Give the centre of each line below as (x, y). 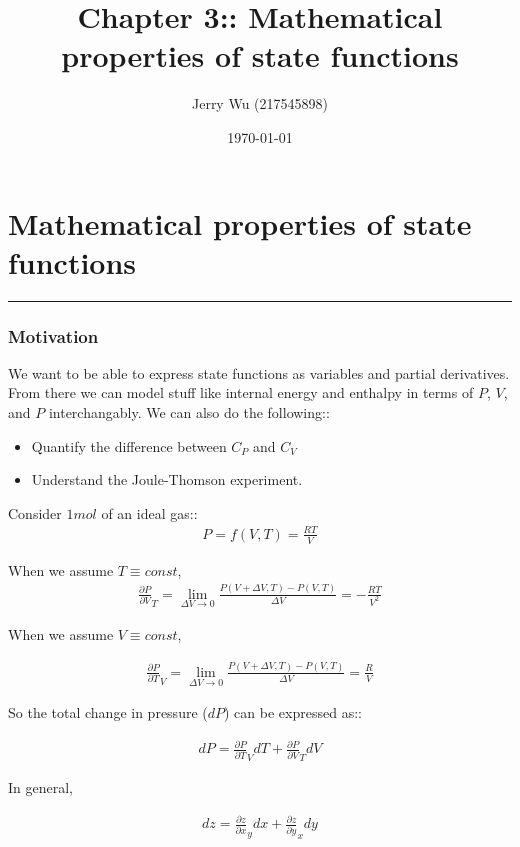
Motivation (53, 335)
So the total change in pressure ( (108, 712)
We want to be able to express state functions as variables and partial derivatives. (259, 372)
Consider (35, 512)
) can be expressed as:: (293, 712)
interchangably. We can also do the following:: (189, 412)
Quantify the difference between (129, 445)
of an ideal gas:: (149, 512)
